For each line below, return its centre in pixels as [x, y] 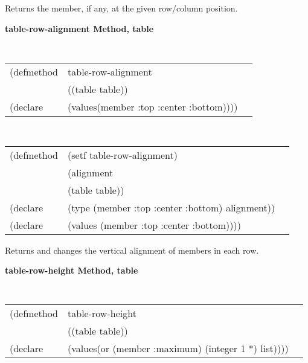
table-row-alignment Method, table [79, 28]
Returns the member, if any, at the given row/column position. [121, 8]
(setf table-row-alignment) [123, 155]
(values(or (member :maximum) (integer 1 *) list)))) [178, 349]
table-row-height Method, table [72, 270]
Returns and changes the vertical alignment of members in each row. [132, 250]
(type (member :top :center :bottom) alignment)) [172, 207]
